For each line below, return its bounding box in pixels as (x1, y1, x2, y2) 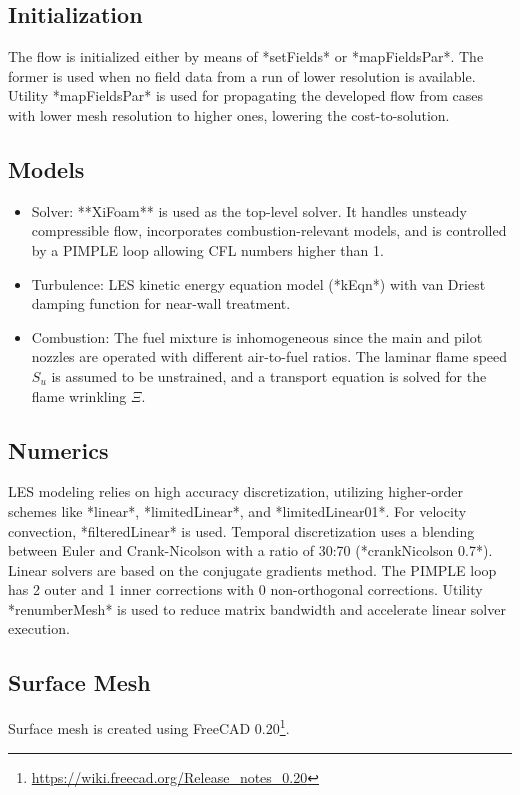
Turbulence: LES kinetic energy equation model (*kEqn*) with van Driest (31, 273, 486, 294)
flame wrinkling (31, 385, 127, 406)
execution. (8, 618, 70, 639)
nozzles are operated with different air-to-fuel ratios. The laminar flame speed (31, 346, 508, 367)
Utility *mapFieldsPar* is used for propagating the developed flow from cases (8, 85, 483, 106)
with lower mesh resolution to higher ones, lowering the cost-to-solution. (8, 104, 450, 125)
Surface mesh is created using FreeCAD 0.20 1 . (8, 715, 290, 738)
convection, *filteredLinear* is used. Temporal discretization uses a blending (8, 520, 475, 541)
